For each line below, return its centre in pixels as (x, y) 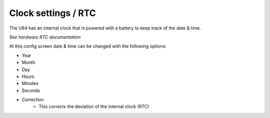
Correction (33, 99)
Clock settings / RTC (52, 13)
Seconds (31, 90)
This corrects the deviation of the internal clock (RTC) (94, 106)
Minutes (30, 83)
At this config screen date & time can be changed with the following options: (88, 46)
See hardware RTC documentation (45, 37)
